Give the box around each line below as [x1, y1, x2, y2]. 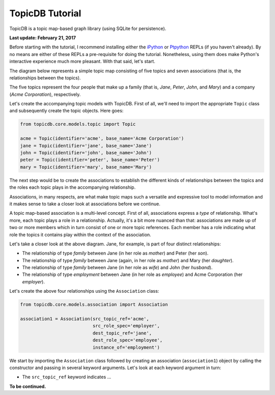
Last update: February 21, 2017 [9, 35, 76, 41]
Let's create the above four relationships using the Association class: [9, 288, 159, 294]
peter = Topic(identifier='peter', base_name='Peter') [20, 157, 160, 163]
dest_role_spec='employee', [92, 337, 163, 343]
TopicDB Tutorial [9, 8, 81, 19]
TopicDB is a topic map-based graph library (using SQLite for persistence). [9, 25, 167, 32]
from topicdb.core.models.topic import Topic [20, 121, 136, 127]
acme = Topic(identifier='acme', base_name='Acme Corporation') [20, 135, 184, 142]
